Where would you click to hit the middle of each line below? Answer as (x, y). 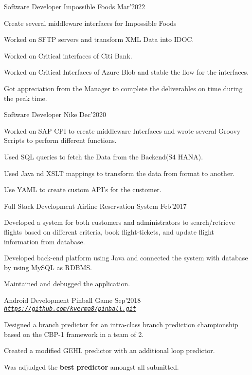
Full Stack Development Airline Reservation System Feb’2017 (95, 206)
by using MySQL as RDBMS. (48, 267)
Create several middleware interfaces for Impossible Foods (90, 23)
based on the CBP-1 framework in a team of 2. (74, 334)
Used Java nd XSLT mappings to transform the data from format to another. (119, 173)
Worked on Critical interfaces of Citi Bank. (68, 55)
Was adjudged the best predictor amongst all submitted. (91, 366)
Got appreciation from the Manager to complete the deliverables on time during (123, 88)
